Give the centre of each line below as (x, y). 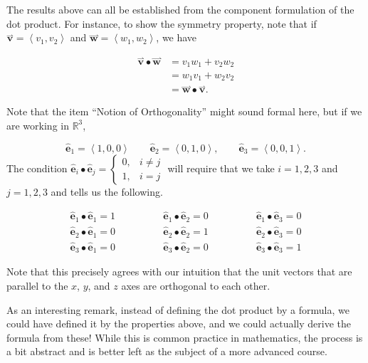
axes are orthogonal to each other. (196, 285)
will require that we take (221, 168)
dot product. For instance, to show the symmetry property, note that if (162, 23)
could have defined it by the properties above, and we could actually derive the (179, 323)
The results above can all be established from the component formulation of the (180, 9)
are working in (38, 125)
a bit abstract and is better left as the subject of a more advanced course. (167, 351)
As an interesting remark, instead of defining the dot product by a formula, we (178, 309)
